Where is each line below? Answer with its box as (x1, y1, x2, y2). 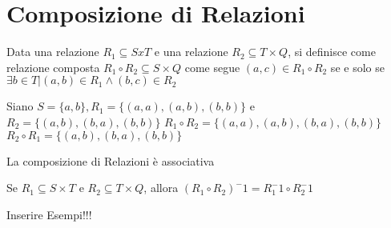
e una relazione (154, 43, 228, 60)
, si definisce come (288, 43, 376, 60)
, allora (143, 179, 179, 196)
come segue (184, 58, 240, 75)
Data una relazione (6, 43, 99, 60)
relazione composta (6, 58, 100, 75)
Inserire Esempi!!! (6, 206, 92, 222)
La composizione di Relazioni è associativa (6, 152, 215, 169)
